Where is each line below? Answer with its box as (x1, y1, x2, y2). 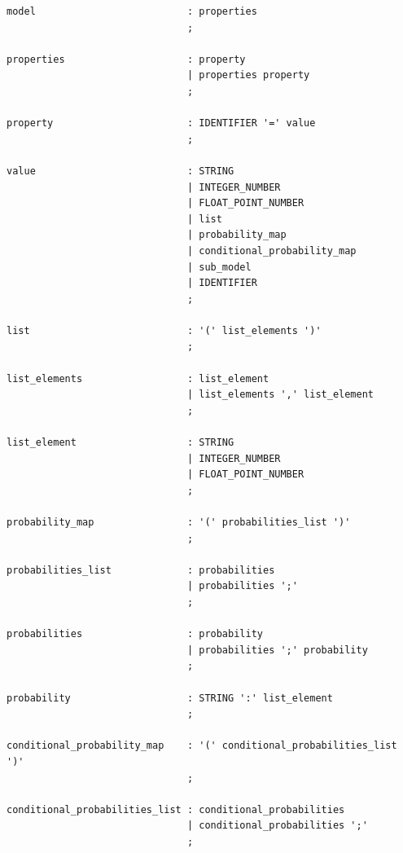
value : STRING (7, 165, 234, 177)
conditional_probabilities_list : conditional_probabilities (7, 803, 345, 816)
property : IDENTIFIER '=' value (7, 117, 316, 130)
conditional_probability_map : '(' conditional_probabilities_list (7, 740, 397, 752)
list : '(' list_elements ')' (7, 324, 322, 336)
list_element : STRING (7, 437, 234, 449)
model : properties (7, 6, 257, 17)
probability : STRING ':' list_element (7, 692, 333, 704)
